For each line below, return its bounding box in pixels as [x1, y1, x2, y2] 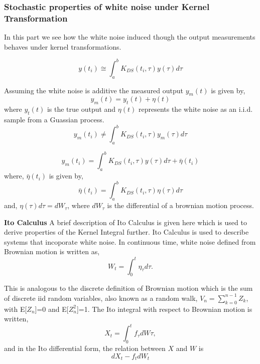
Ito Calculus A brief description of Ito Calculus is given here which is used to [4, 217, 247, 227]
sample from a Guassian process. [4, 114, 104, 125]
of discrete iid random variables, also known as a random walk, [4, 292, 198, 303]
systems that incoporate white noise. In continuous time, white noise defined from [4, 236, 256, 247]
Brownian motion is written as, [4, 246, 100, 257]
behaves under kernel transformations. [4, 41, 121, 52]
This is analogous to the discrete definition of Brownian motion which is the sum [4, 283, 253, 293]
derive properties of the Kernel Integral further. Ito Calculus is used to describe [4, 227, 249, 237]
